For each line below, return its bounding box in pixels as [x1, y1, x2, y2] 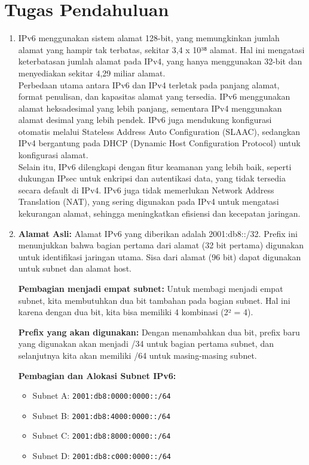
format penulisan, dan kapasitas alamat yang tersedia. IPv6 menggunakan [18, 90, 290, 103]
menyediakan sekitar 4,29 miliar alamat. [18, 66, 166, 79]
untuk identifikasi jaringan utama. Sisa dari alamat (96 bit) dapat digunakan [18, 250, 301, 263]
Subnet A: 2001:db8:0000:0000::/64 [32, 389, 171, 402]
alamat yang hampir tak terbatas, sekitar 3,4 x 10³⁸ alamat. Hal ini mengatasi [18, 43, 305, 56]
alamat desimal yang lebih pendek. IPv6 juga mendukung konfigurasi [18, 113, 272, 126]
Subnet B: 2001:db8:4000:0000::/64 [32, 409, 171, 421]
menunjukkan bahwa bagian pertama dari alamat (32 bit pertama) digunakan [18, 239, 304, 251]
